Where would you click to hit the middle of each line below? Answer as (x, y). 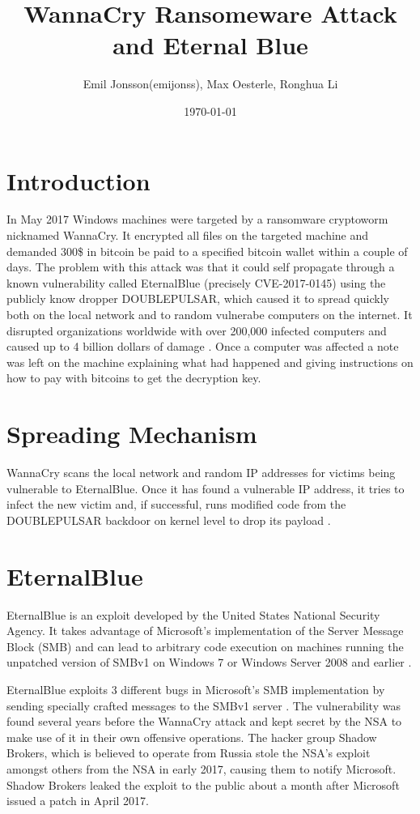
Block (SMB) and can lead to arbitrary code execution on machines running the (205, 646)
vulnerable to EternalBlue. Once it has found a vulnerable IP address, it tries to (206, 488)
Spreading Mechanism (132, 434)
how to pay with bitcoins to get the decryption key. (134, 378)
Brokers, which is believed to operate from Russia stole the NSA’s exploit (189, 753)
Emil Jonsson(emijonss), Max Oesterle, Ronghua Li (210, 84)
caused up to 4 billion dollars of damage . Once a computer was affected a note (203, 346)
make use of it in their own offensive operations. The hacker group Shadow (192, 737)
